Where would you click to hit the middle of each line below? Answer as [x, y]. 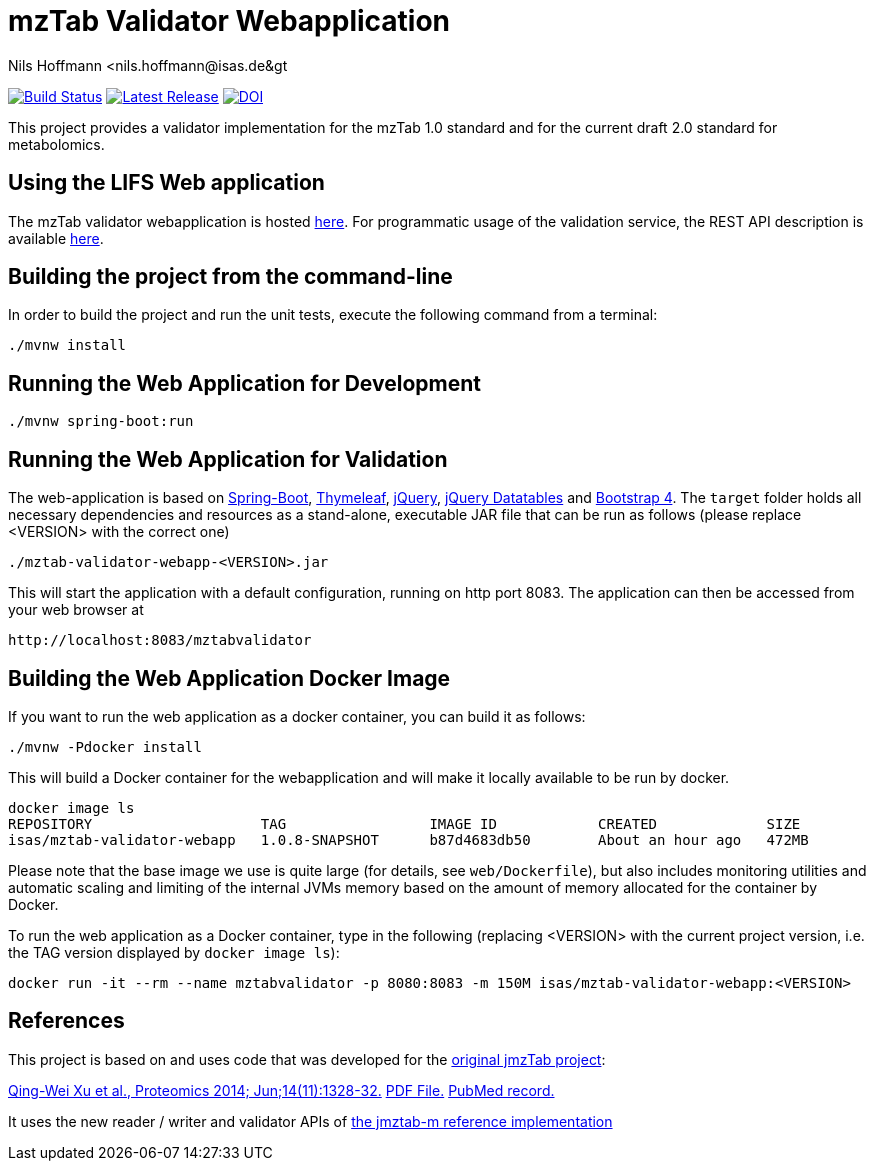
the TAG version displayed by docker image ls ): [174, 952]
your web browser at [76, 610]
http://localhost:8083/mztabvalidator [160, 640]
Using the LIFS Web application [166, 183]
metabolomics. [56, 144]
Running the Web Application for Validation [228, 459]
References [66, 1021]
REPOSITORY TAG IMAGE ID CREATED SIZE [404, 823]
